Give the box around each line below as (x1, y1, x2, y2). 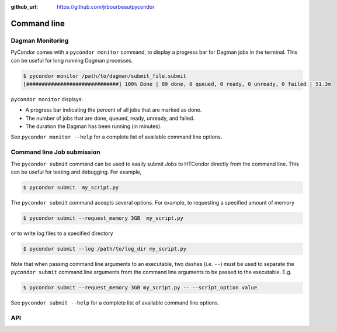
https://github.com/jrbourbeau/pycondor (57, 4, 155, 10)
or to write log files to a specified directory (11, 230, 113, 237)
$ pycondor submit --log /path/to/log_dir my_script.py (23, 245, 187, 252)
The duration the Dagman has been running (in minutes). (25, 123, 162, 130)
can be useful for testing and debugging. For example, (11, 168, 142, 175)
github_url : (11, 4, 38, 10)
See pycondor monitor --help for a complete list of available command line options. (11, 133, 223, 140)
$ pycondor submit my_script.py (23, 184, 119, 191)
